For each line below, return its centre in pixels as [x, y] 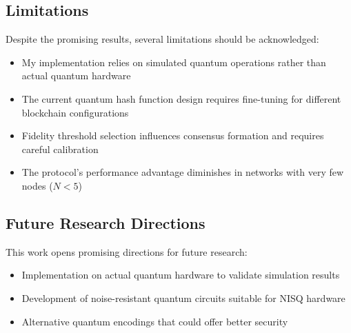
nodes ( [37, 185]
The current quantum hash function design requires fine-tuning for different [181, 98]
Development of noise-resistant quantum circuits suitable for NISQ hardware [183, 297]
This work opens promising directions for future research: [127, 251]
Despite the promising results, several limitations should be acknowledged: [162, 39]
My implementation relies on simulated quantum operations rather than [174, 62]
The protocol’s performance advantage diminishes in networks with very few [183, 172]
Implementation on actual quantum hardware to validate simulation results [181, 275]
